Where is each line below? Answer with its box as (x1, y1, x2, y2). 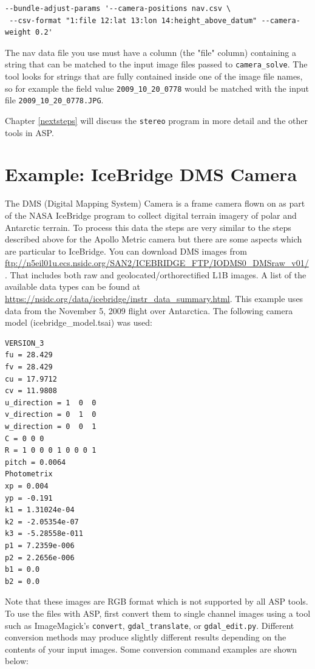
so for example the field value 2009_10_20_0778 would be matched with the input (5, 81, 310, 94)
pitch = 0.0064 (5, 458, 66, 467)
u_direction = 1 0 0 (5, 398, 97, 407)
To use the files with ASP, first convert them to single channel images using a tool (5, 606, 311, 619)
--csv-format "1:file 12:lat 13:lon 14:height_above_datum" (9, 16, 257, 25)
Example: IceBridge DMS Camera (5, 162, 297, 187)
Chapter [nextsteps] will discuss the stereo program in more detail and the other (5, 114, 308, 126)
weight (5, 28, 31, 37)
